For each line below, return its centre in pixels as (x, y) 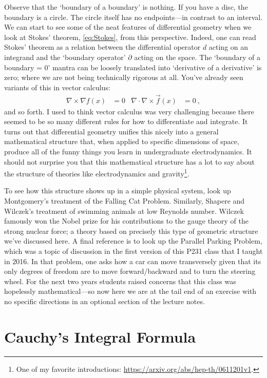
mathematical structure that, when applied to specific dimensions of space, (122, 141)
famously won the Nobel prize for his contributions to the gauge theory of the (127, 221)
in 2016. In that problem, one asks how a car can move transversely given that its (133, 261)
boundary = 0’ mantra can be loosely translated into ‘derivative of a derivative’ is (133, 67)
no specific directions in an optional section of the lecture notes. (104, 301)
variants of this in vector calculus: (57, 87)
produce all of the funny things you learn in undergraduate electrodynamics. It (128, 151)
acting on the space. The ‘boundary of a (197, 57)
